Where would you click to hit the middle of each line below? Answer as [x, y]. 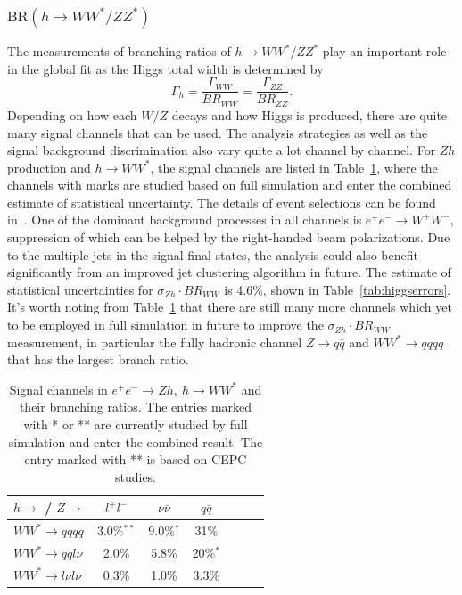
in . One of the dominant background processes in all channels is [185, 220]
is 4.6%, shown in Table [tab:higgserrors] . [338, 289]
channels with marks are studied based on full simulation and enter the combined [230, 185]
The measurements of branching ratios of [119, 51]
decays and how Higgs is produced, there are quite [309, 114]
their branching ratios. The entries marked [136, 407]
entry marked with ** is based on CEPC [136, 459]
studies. [135, 476]
